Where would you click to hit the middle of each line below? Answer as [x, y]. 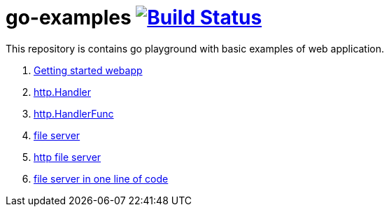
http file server [68, 157]
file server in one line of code [101, 178]
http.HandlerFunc [74, 113]
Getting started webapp [88, 70]
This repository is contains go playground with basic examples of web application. [195, 48]
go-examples [69, 17]
